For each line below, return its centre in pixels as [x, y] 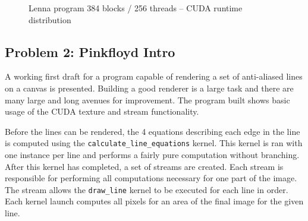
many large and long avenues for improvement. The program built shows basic [147, 100]
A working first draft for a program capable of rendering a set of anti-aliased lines [154, 76]
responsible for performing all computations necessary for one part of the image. [151, 178]
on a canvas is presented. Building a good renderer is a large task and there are [149, 88]
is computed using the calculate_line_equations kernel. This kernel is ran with [154, 143]
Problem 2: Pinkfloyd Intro [90, 51]
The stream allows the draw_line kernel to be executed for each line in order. [147, 189]
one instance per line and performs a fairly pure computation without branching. [152, 155]
